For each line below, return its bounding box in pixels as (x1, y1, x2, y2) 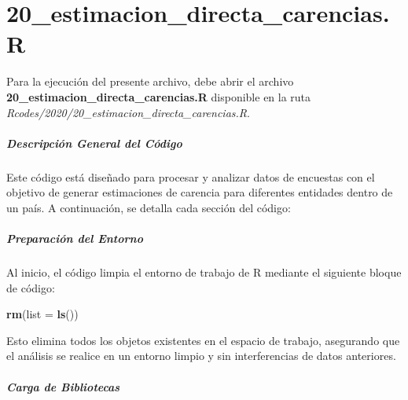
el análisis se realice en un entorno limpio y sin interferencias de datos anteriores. (6, 347, 396, 364)
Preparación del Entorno (6, 230, 143, 247)
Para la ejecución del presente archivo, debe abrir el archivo (6, 73, 294, 90)
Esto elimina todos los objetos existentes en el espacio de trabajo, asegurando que (6, 332, 400, 348)
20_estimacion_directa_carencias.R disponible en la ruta (6, 88, 311, 105)
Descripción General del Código (6, 134, 182, 151)
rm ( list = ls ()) (6, 306, 79, 322)
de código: (6, 279, 55, 295)
